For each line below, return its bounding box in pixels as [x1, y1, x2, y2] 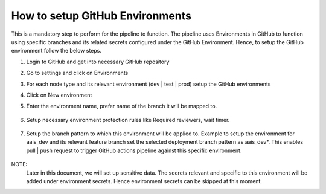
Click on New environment [26, 91, 92, 99]
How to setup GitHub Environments [11, 9, 191, 22]
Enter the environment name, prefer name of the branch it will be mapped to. [26, 103, 217, 110]
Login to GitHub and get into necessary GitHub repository [26, 58, 170, 65]
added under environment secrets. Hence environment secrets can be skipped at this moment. [26, 178, 263, 185]
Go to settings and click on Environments [26, 70, 129, 77]
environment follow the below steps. [11, 47, 102, 54]
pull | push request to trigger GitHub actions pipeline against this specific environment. [26, 147, 242, 154]
